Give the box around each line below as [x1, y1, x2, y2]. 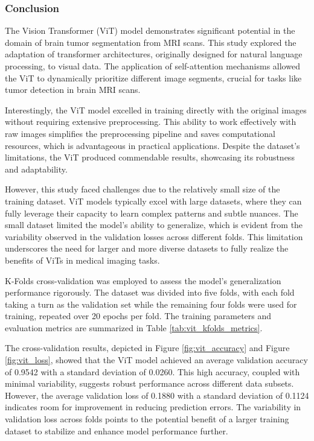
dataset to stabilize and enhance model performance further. [5, 424, 228, 437]
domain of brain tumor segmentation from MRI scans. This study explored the [5, 36, 296, 48]
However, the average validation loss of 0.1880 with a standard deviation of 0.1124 [5, 389, 309, 401]
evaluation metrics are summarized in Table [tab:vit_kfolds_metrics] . [5, 321, 263, 334]
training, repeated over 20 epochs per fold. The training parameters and [5, 309, 272, 322]
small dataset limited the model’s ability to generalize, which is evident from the [5, 218, 303, 231]
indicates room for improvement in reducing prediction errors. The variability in [5, 401, 301, 413]
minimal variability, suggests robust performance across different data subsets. [5, 377, 294, 390]
